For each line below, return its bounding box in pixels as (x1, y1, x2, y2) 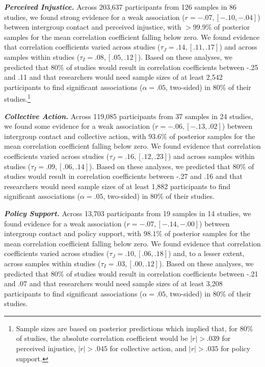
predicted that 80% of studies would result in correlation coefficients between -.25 (4, 61, 258, 72)
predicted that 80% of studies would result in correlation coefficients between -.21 (4, 268, 258, 279)
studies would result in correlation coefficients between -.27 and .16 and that (4, 171, 243, 181)
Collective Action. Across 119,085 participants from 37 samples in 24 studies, (4, 110, 253, 121)
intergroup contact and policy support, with (4, 228, 141, 239)
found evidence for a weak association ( (4, 218, 127, 228)
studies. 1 (4, 92, 31, 104)
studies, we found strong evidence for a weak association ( (4, 11, 185, 22)
